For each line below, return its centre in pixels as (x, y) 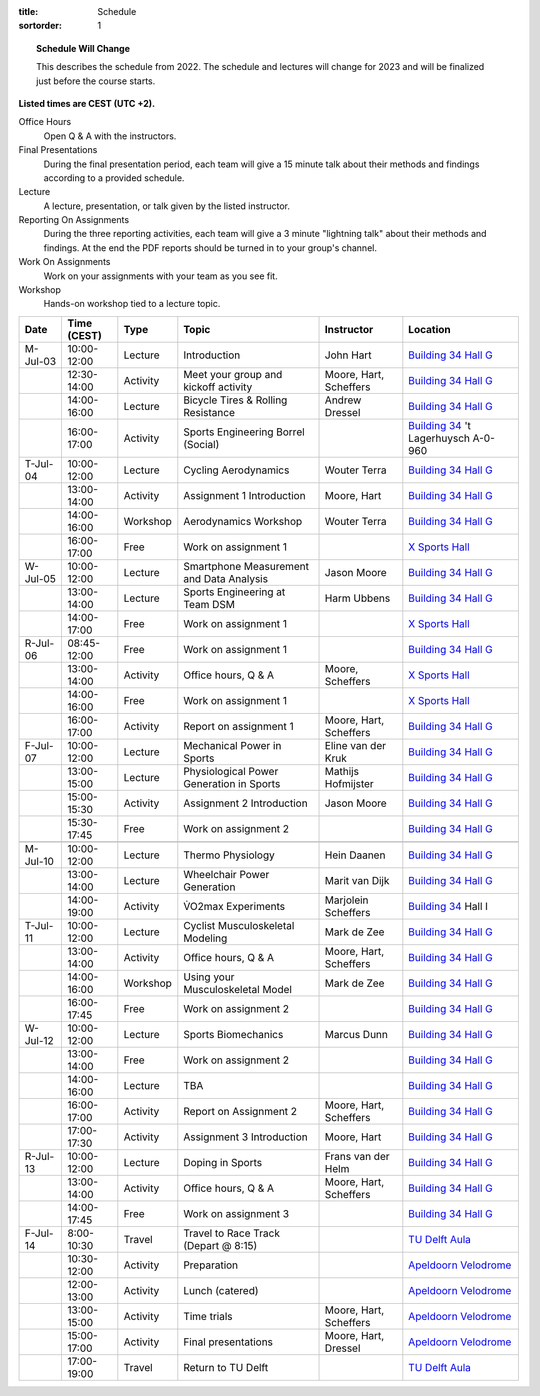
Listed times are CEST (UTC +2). (87, 103)
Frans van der (357, 1156)
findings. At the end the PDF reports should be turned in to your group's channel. (210, 247)
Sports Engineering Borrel (244, 432)
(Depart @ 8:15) (220, 1245)
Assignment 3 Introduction (246, 1137)
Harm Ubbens (357, 598)
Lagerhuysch (439, 438)
